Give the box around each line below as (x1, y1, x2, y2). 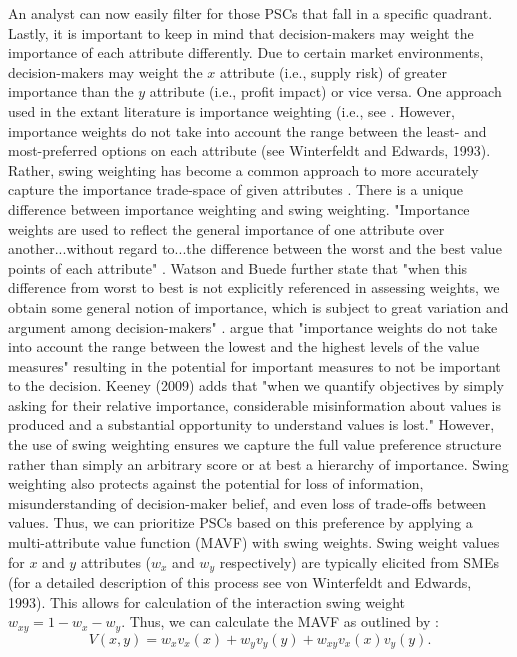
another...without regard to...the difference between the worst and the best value (8, 238, 502, 259)
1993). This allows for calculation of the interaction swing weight (8, 591, 405, 612)
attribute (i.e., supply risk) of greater (219, 61, 448, 82)
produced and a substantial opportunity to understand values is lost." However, (8, 414, 495, 435)
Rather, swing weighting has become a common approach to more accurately (8, 159, 479, 180)
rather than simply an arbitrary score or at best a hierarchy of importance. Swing (8, 453, 509, 474)
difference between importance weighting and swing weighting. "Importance (8, 198, 470, 219)
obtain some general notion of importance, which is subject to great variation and (8, 296, 509, 317)
